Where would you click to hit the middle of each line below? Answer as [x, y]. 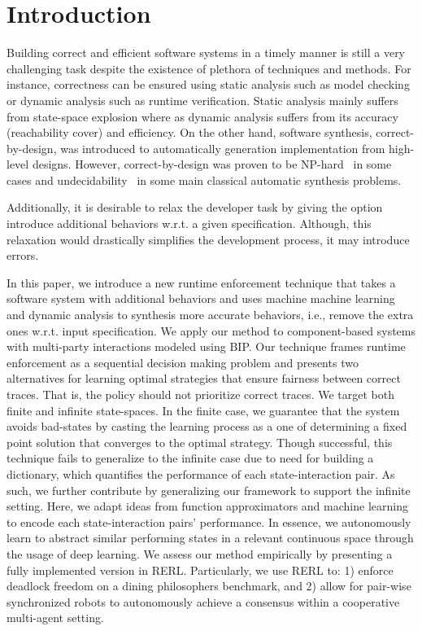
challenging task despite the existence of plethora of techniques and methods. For [209, 68]
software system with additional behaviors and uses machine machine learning [201, 298]
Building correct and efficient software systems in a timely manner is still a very [206, 53]
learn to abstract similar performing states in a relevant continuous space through [210, 538]
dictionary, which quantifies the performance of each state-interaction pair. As [201, 473]
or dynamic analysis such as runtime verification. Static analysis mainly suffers [202, 100]
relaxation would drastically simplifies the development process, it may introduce [208, 239]
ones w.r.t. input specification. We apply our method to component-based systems [211, 330]
